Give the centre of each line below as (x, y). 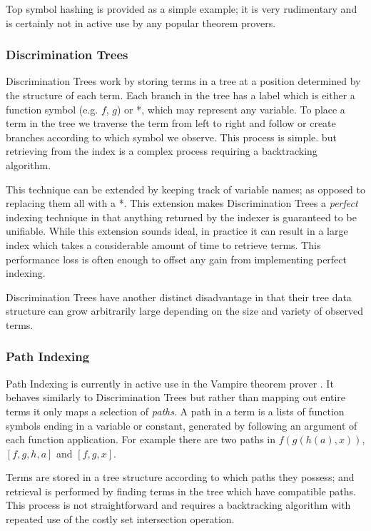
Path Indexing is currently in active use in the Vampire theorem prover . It (170, 383)
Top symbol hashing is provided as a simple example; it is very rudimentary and (182, 9)
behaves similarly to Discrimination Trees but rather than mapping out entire (176, 397)
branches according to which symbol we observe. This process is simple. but (171, 137)
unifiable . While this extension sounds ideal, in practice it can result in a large (177, 231)
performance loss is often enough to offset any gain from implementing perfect (177, 259)
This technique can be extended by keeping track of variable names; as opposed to (185, 189)
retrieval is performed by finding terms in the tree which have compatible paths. (181, 491)
